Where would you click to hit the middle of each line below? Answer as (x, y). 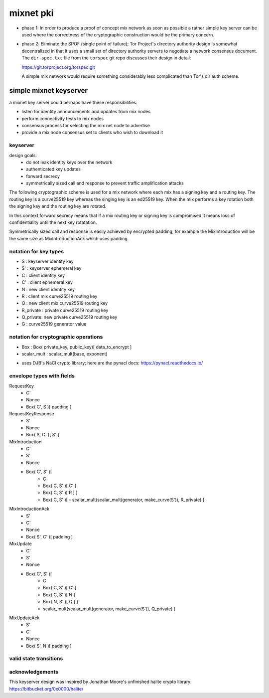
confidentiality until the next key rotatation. (53, 222)
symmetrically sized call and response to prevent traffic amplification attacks (105, 183)
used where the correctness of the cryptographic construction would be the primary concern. (118, 34)
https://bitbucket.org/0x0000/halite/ (46, 689)
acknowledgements (34, 672)
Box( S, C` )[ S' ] (43, 435)
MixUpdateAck (24, 618)
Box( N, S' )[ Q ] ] (61, 602)
